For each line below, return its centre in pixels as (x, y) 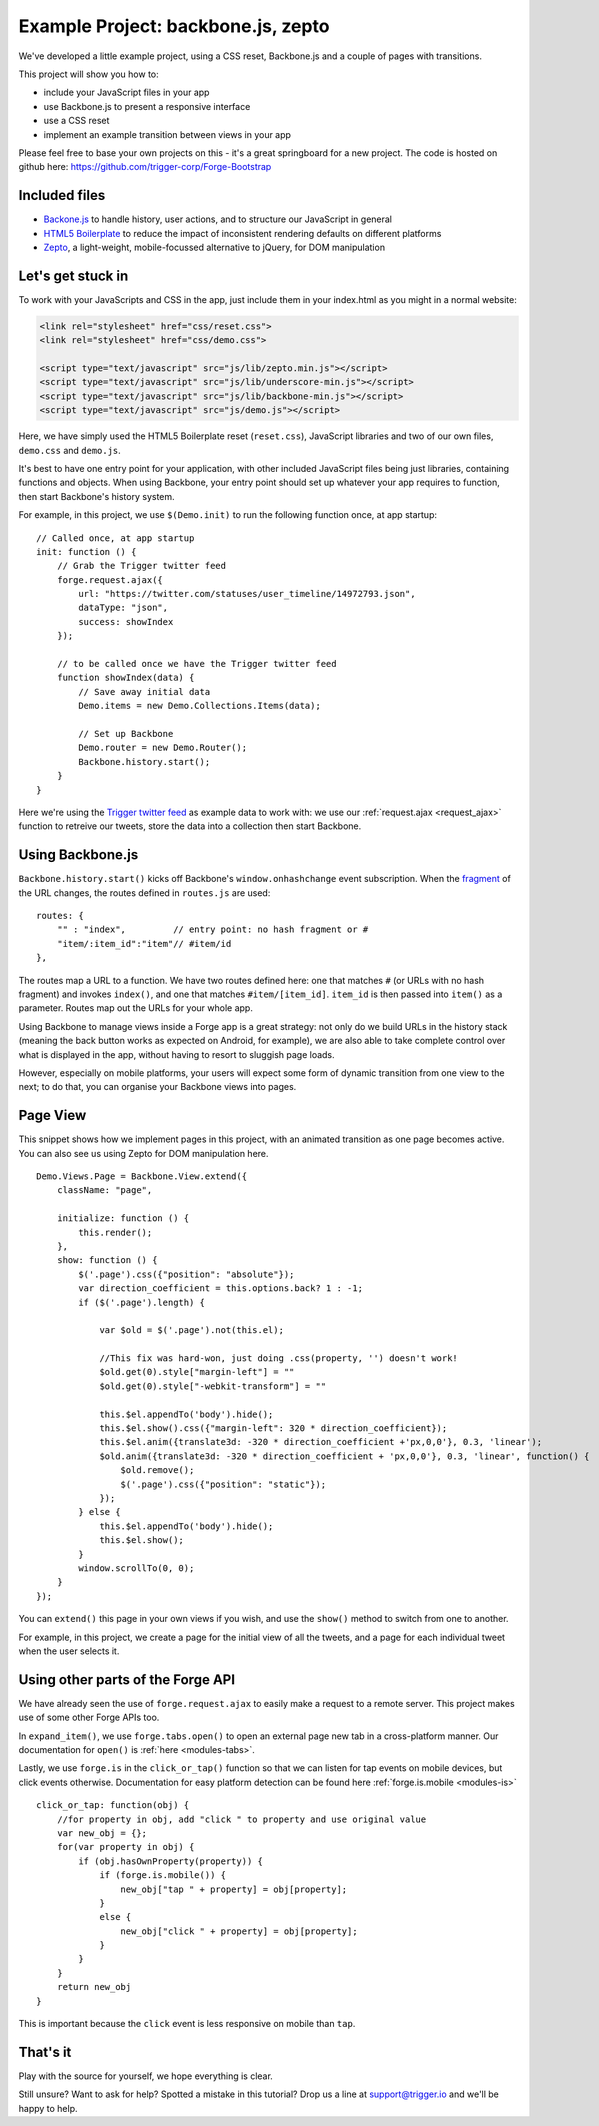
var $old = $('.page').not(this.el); (192, 1330)
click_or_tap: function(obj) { (113, 1805)
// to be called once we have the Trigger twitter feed (196, 664)
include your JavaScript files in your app (126, 92)
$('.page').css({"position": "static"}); (223, 1484)
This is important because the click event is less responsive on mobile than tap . (187, 2024)
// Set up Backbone (126, 733)
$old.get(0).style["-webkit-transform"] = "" (213, 1386)
